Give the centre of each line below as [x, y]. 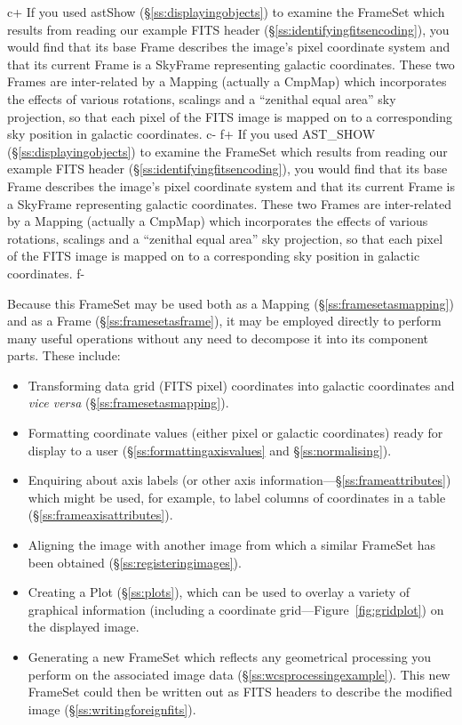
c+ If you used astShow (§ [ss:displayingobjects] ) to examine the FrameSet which [226, 12]
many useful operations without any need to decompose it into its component [218, 338]
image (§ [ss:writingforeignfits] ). [112, 709]
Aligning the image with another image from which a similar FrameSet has [232, 545]
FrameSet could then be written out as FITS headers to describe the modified [240, 692]
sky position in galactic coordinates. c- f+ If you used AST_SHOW [191, 134]
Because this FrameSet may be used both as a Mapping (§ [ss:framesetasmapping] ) [231, 303]
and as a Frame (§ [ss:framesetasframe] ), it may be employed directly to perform [224, 321]
